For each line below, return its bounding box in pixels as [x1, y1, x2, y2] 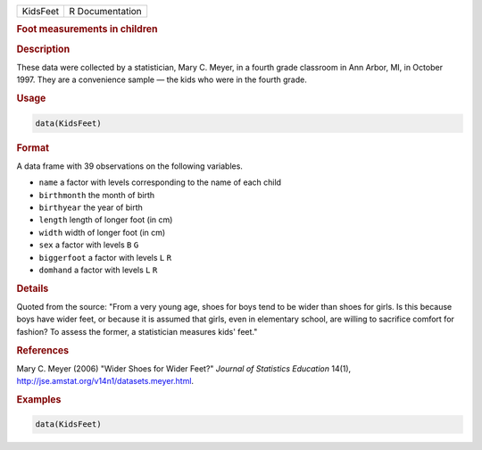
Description [16, 43, 71, 55]
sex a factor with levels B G [38, 239, 139, 250]
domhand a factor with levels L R [38, 264, 158, 275]
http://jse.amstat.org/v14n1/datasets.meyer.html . [16, 376, 195, 387]
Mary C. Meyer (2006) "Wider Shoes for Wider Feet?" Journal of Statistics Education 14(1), [16, 362, 352, 374]
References [16, 344, 70, 356]
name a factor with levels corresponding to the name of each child [38, 177, 281, 187]
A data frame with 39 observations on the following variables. [16, 161, 243, 171]
